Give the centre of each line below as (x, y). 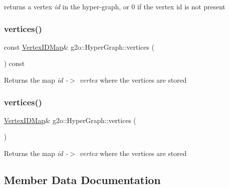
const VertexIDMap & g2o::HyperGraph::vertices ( (79, 47)
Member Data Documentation (82, 179)
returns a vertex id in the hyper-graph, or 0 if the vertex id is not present (115, 6)
